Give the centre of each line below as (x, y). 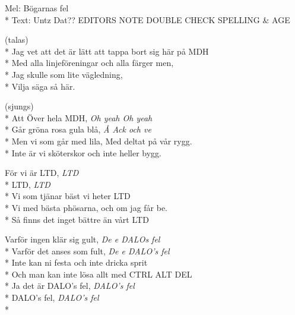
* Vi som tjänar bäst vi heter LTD (68, 196)
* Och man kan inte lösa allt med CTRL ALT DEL (99, 274)
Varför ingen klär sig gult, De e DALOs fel (83, 239)
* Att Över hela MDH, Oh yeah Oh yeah (79, 117)
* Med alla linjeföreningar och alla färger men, (89, 63)
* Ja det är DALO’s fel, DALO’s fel (70, 286)
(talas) (17, 40)
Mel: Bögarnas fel (37, 8)
